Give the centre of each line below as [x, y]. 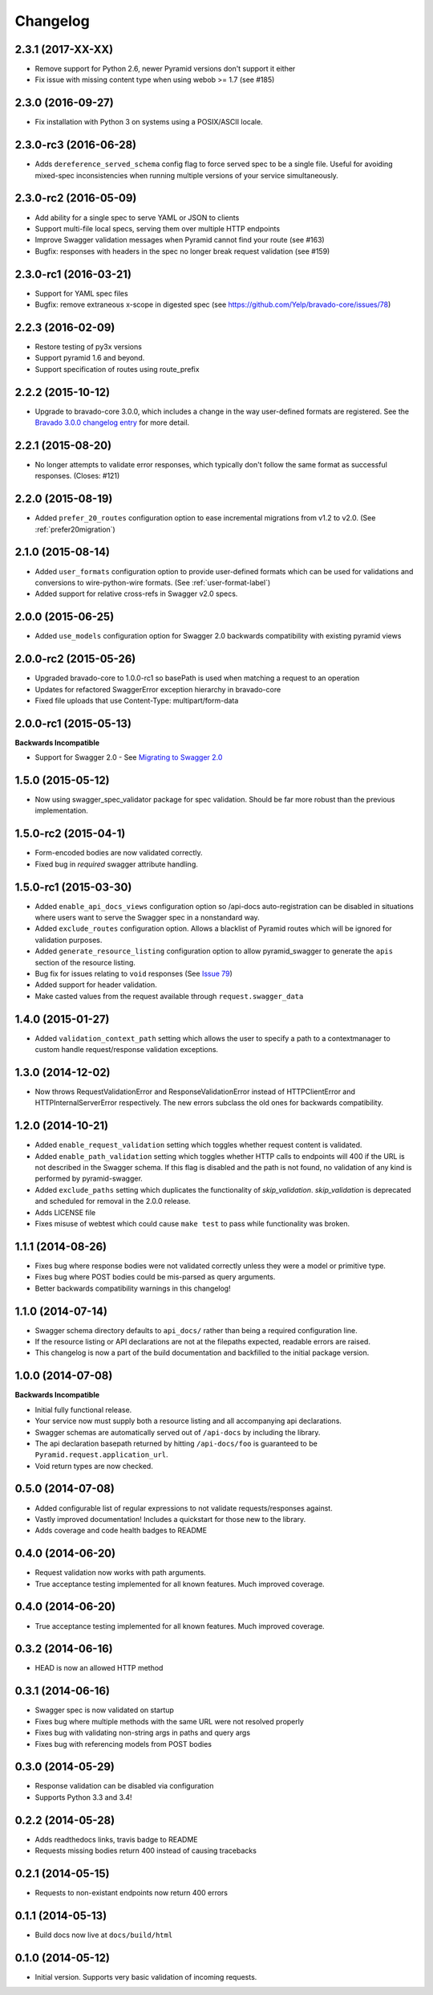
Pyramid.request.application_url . [101, 1454]
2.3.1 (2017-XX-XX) [64, 49]
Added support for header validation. [96, 985]
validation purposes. [69, 940]
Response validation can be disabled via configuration [124, 1786]
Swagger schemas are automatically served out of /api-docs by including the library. [178, 1432]
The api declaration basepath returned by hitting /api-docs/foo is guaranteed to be [176, 1443]
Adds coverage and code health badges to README [121, 1531]
